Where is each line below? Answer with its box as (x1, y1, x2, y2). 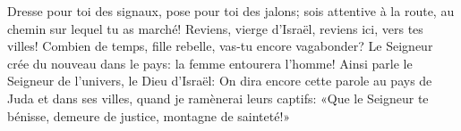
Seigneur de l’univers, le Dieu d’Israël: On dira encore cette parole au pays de (7, 71, 432, 90)
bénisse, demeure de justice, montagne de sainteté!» (7, 106, 291, 125)
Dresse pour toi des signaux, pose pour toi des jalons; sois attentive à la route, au (7, 2, 455, 20)
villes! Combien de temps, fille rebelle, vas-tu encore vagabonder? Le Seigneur (7, 37, 433, 55)
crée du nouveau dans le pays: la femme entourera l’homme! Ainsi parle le (7, 53, 413, 72)
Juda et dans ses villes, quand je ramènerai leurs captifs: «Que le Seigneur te (7, 88, 429, 107)
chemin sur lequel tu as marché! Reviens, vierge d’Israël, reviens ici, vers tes (7, 19, 423, 37)
